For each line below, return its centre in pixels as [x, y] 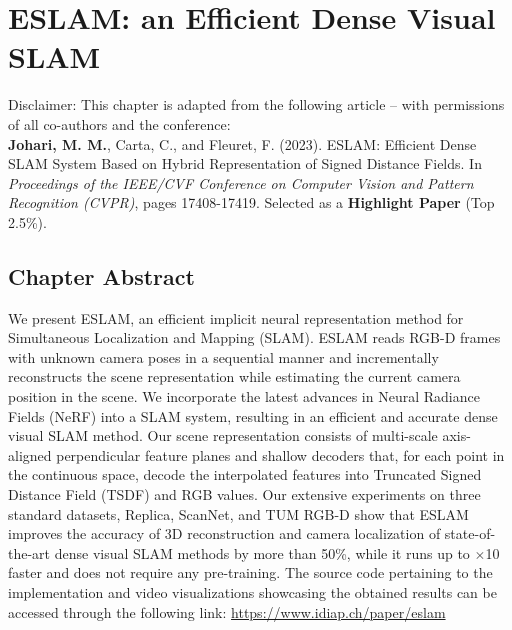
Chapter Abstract [101, 275]
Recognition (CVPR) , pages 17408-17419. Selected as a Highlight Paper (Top [251, 202]
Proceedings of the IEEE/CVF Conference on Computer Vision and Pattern [241, 182]
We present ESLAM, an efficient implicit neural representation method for [236, 317]
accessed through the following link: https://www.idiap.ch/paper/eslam [227, 611]
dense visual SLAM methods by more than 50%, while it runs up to [262, 552]
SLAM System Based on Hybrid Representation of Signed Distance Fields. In [245, 163]
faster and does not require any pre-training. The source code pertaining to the [250, 572]
